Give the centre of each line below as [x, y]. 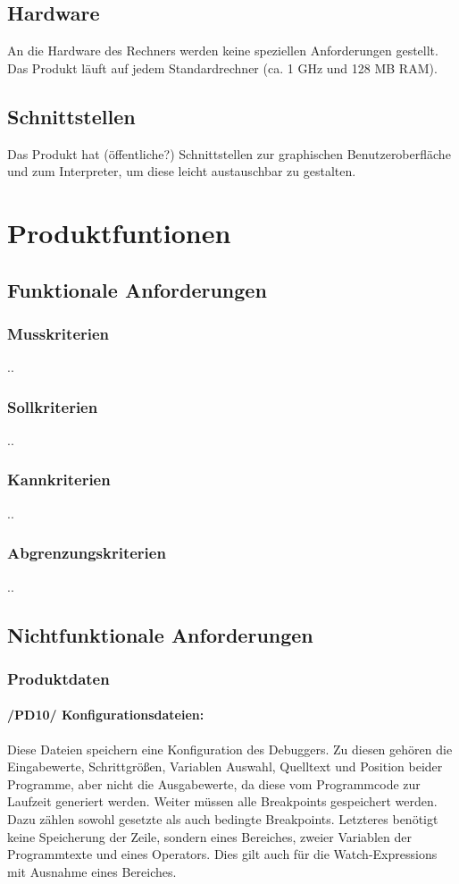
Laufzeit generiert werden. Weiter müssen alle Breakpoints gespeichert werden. [222, 801]
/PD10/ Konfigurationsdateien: [106, 715]
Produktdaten [58, 678]
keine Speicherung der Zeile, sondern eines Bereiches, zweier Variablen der [209, 836]
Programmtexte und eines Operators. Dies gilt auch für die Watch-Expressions [222, 854]
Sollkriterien [53, 406]
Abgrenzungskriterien [87, 553]
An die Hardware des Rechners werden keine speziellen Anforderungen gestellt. [223, 51]
